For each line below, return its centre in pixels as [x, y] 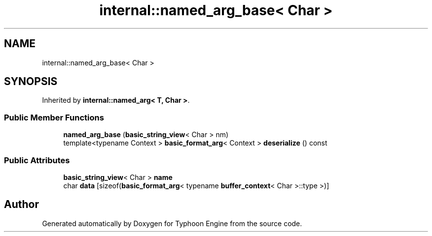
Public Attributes [37, 160]
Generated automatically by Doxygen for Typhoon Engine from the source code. [172, 223]
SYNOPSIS [31, 82]
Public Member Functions [54, 117]
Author [21, 205]
